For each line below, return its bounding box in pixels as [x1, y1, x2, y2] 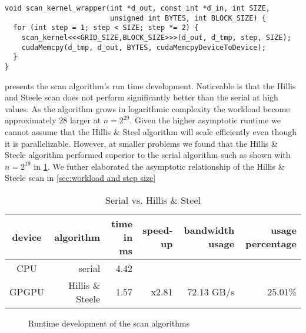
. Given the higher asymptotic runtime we [129, 114, 281, 126]
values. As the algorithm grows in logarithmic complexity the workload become [5, 102, 290, 115]
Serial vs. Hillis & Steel [105, 193, 201, 207]
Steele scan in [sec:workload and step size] [5, 171, 156, 184]
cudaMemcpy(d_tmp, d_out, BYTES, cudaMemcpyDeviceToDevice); [21, 43, 266, 52]
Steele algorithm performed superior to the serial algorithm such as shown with [5, 149, 291, 161]
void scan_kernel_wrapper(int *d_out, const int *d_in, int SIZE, [5, 4, 271, 12]
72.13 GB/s [187, 285, 235, 299]
